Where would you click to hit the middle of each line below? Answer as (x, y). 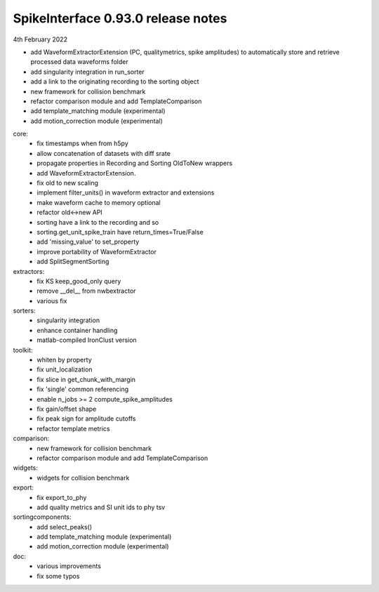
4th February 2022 (40, 39)
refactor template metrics (73, 428)
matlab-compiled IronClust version (87, 340)
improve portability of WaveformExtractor (97, 251)
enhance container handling (77, 330)
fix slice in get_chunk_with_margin (86, 379)
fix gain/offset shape (67, 409)
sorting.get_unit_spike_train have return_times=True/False (120, 232)
